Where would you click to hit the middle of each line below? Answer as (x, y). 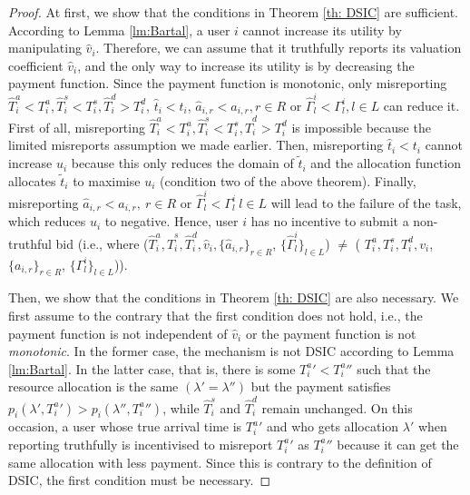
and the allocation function (386, 163)
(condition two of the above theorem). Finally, (288, 180)
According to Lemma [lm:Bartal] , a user (119, 30)
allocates (32, 180)
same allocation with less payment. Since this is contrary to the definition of (220, 462)
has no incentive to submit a (330, 221)
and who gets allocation (333, 426)
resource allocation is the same (93, 386)
